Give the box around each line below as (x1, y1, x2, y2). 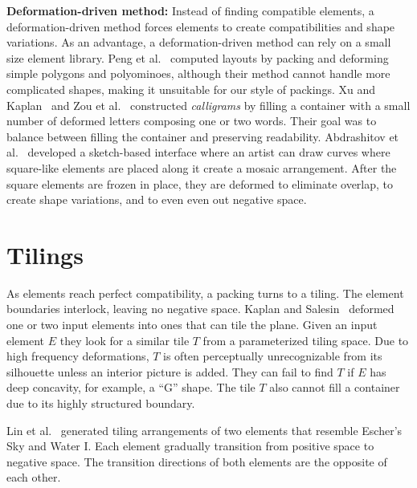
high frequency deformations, (6, 348, 149, 364)
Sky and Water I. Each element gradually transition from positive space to (6, 437, 374, 454)
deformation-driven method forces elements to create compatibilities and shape (6, 18, 395, 35)
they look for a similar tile (59, 331, 190, 348)
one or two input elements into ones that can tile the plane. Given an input (6, 316, 378, 333)
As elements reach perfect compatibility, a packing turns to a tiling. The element (6, 284, 404, 301)
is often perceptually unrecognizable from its (163, 348, 382, 364)
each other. (6, 469, 61, 486)
